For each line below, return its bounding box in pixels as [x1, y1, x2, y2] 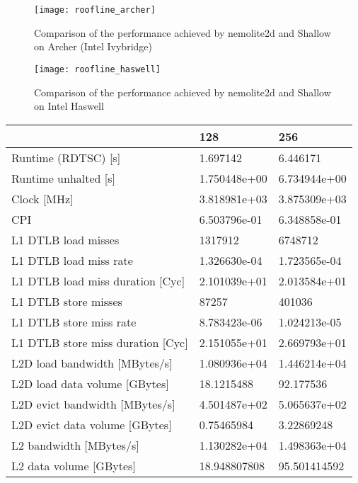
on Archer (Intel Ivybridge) [34, 39, 152, 54]
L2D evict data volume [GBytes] [11, 416, 172, 433]
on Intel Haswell [34, 98, 104, 113]
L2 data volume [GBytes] [11, 457, 136, 474]
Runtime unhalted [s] [11, 169, 115, 186]
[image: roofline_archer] [34, 5, 156, 15]
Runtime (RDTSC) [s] [11, 149, 121, 166]
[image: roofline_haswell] [34, 64, 161, 74]
